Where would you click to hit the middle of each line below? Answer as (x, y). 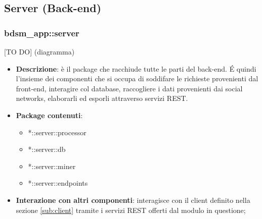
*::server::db (47, 149)
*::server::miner (52, 166)
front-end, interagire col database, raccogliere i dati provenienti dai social (129, 88)
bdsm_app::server (42, 33)
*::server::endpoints (58, 183)
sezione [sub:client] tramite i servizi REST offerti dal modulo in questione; (131, 210)
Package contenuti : (49, 115)
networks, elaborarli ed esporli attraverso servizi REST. (102, 98)
